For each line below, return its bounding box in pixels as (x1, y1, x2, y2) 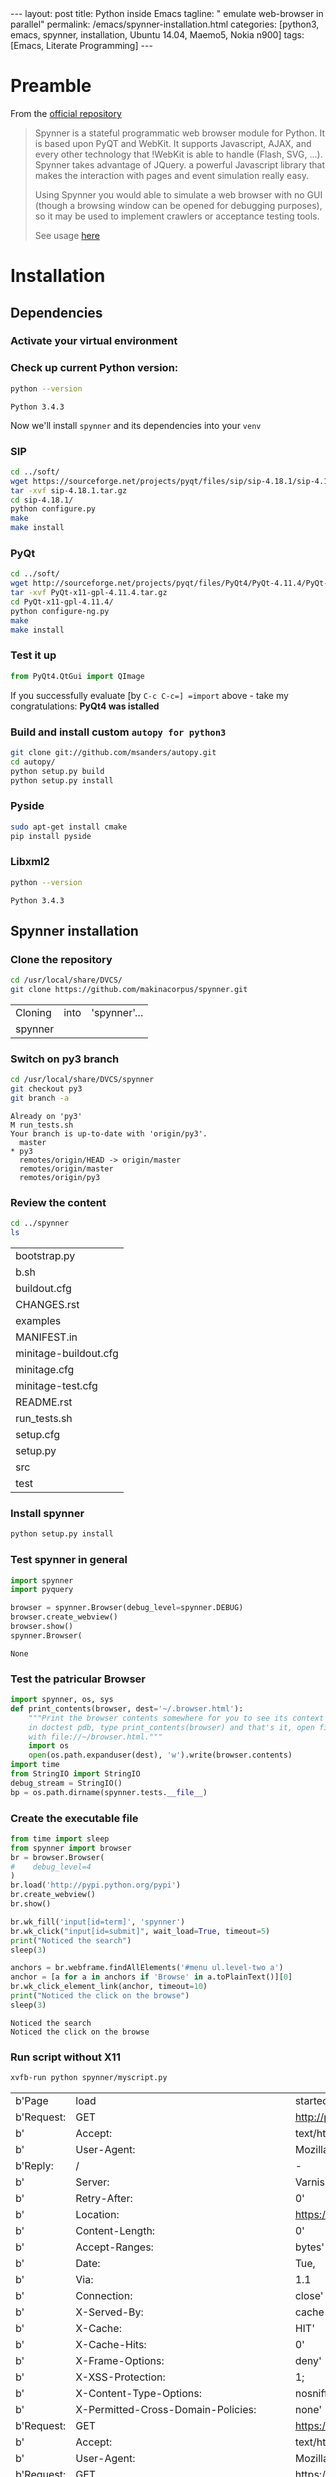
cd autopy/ (10, 757, 56, 767)
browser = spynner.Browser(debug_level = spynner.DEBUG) (10, 1603, 244, 1613)
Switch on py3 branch (10, 1052, 120, 1066)
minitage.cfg (15, 1363, 75, 1377)
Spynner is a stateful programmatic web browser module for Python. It (34, 127, 325, 139)
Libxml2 (10, 855, 50, 869)
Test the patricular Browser (10, 1672, 147, 1686)
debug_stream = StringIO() (10, 1778, 123, 1788)
